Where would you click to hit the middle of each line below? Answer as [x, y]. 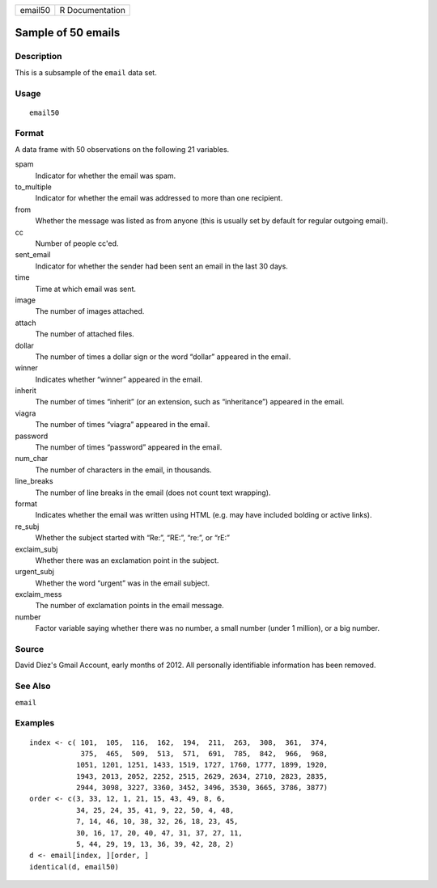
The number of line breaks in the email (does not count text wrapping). [153, 493]
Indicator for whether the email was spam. [106, 175]
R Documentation [92, 10]
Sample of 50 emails [68, 33]
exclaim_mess [38, 594]
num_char [32, 459]
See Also [33, 686]
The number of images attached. [90, 311]
